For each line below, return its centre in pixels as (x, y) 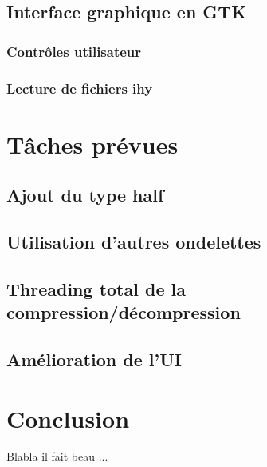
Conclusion (68, 418)
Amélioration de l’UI (94, 359)
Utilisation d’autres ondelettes (134, 242)
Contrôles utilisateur (74, 51)
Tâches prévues (92, 144)
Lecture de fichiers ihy (80, 88)
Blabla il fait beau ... (57, 456)
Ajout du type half (85, 195)
